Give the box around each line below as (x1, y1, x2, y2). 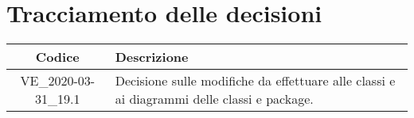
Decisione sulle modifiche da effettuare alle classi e (115, 71, 396, 90)
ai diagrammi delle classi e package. (115, 89, 314, 108)
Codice (35, 48, 80, 67)
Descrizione (115, 48, 189, 67)
